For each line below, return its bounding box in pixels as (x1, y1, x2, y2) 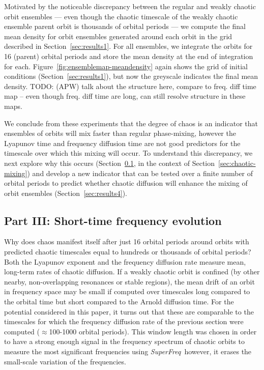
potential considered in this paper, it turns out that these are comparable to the (4, 306, 254, 317)
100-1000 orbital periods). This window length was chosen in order (49, 326, 257, 336)
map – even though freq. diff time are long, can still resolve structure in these (4, 91, 246, 101)
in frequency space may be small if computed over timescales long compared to (4, 286, 250, 297)
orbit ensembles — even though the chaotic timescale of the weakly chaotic (4, 11, 238, 21)
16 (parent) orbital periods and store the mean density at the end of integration (4, 50, 253, 61)
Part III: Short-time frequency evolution (4, 212, 222, 228)
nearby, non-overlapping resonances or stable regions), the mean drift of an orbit (4, 276, 255, 287)
